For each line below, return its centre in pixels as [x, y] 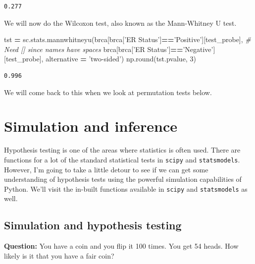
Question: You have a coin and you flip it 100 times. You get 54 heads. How [121, 246]
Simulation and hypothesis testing [93, 225]
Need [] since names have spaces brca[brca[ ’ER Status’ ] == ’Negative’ [109, 49]
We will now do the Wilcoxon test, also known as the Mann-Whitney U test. [120, 23]
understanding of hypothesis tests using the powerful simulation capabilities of [123, 179]
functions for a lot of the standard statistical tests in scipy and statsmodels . [122, 159]
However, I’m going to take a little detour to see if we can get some [106, 169]
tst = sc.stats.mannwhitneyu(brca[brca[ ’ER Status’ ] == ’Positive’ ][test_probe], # [127, 39]
